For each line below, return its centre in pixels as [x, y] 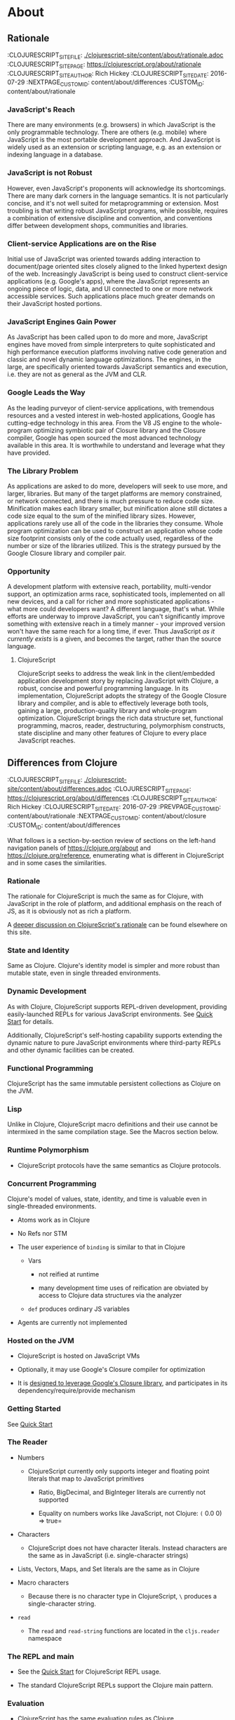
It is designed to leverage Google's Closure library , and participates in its [122, 1383]
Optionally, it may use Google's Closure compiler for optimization [111, 1370]
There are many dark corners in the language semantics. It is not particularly [118, 195]
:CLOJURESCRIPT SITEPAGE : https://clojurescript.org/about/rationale [104, 65]
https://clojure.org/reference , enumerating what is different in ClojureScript [116, 855]
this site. [19, 932]
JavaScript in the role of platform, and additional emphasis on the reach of [115, 904]
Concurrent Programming [52, 1183]
